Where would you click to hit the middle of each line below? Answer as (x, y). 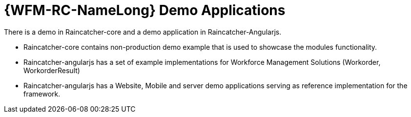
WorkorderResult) (52, 70)
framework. (42, 94)
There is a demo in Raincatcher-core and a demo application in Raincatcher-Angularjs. (143, 32)
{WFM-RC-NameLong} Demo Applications (145, 10)
